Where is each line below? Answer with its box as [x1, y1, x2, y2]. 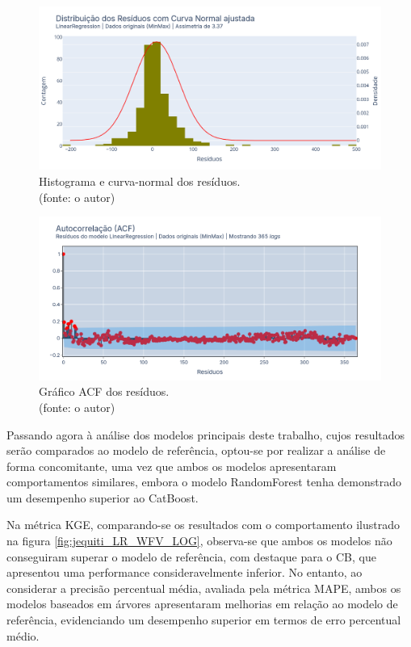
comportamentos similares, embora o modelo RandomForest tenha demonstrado [6, 473, 402, 490]
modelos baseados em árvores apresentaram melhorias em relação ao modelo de [6, 595, 398, 612]
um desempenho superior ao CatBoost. [6, 489, 199, 506]
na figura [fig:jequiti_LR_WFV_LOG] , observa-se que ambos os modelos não [6, 532, 392, 549]
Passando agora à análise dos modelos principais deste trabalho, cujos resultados [6, 426, 405, 443]
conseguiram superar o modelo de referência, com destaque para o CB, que [6, 548, 376, 565]
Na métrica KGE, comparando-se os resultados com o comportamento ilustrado [6, 516, 400, 533]
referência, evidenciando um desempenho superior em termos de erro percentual [6, 611, 401, 628]
